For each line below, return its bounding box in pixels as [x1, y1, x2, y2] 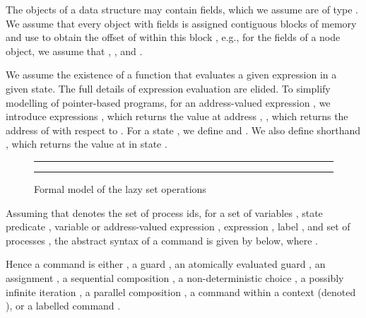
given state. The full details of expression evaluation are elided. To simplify [6, 81, 331, 95]
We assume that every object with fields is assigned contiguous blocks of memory [6, 16, 357, 30]
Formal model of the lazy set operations [34, 181, 206, 196]
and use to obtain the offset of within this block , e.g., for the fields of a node [6, 30, 341, 45]
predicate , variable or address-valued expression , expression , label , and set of [6, 219, 350, 234]
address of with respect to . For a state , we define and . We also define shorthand [6, 122, 361, 137]
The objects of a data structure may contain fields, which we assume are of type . [6, 2, 358, 16]
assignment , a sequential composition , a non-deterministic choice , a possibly [6, 270, 344, 285]
